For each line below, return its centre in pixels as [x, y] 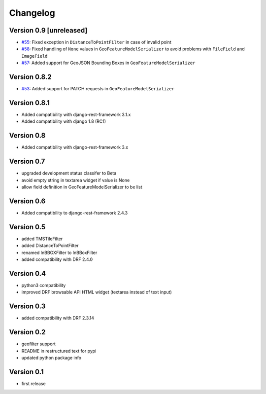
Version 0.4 [28, 273]
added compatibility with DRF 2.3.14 [58, 318]
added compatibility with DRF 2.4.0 [57, 259]
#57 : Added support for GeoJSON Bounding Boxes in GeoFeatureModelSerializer [108, 63]
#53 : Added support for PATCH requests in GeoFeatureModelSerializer [98, 89]
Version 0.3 [27, 306]
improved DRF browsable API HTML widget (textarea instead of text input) [97, 292]
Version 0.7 [27, 161]
